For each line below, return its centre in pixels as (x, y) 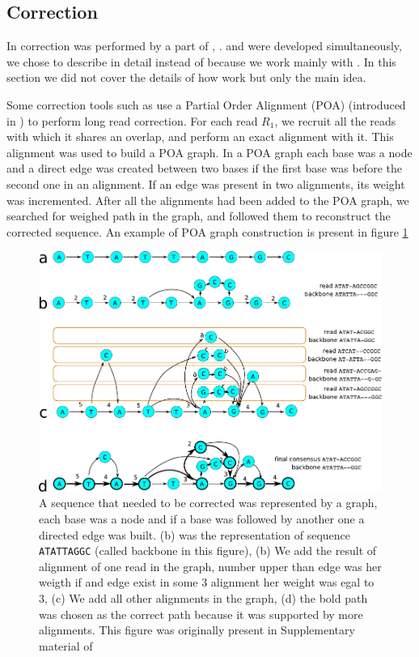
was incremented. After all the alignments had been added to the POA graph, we (208, 200)
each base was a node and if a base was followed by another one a (202, 518)
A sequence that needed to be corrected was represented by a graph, (208, 503)
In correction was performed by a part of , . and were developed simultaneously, (204, 46)
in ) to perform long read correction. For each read (132, 120)
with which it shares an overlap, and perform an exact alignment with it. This (200, 137)
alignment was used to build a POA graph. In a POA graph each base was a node (209, 152)
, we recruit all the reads (335, 120)
